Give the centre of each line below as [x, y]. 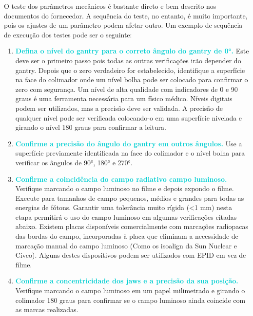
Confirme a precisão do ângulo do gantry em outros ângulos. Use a [129, 143]
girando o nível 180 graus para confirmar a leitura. [91, 127]
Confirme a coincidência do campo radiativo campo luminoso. [121, 179]
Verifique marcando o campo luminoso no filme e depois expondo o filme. [125, 188]
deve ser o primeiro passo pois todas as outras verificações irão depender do [128, 60]
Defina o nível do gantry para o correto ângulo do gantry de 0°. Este [132, 51]
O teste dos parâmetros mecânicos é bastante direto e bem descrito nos [110, 6]
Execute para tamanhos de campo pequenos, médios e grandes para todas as [130, 198]
